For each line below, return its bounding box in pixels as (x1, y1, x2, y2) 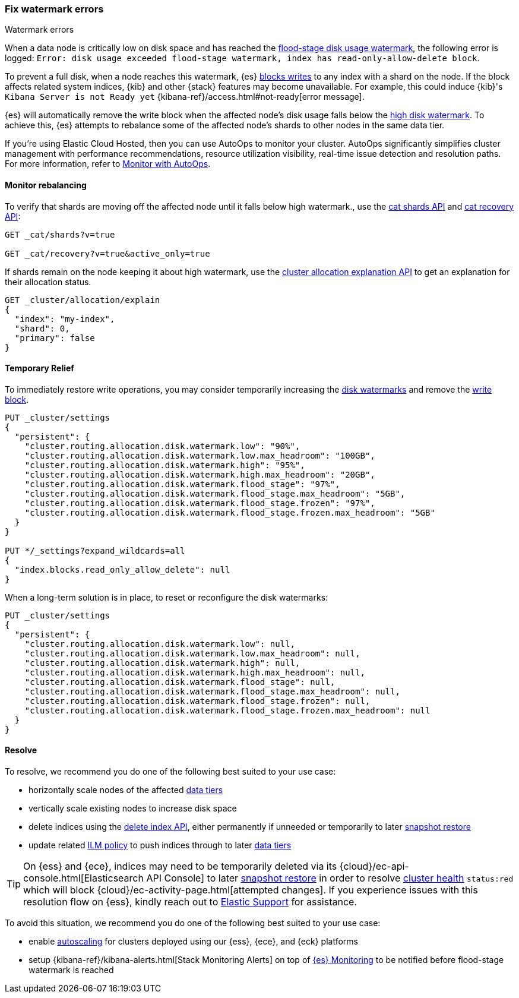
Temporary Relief (5, 363, 74, 374)
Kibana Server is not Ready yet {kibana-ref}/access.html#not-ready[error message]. (5, 91, 365, 102)
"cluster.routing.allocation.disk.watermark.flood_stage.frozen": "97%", (24, 498, 375, 508)
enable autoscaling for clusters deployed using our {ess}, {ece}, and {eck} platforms (29, 936, 358, 947)
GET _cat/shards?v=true (5, 229, 115, 239)
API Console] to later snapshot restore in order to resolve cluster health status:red (146, 872, 514, 885)
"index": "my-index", (14, 314, 115, 324)
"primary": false (14, 333, 95, 343)
